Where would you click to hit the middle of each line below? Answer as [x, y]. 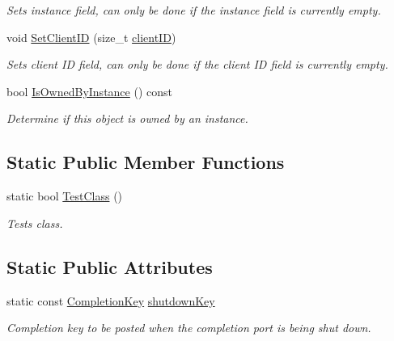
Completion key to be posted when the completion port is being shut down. [189, 328]
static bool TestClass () [65, 196]
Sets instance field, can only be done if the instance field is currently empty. [194, 10]
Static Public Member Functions [146, 162]
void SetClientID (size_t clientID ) [91, 37]
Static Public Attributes [110, 266]
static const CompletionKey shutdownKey [111, 300]
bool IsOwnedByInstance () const [89, 91]
